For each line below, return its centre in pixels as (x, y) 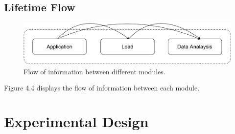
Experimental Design (76, 122)
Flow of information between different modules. (94, 71)
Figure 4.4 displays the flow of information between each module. (102, 88)
